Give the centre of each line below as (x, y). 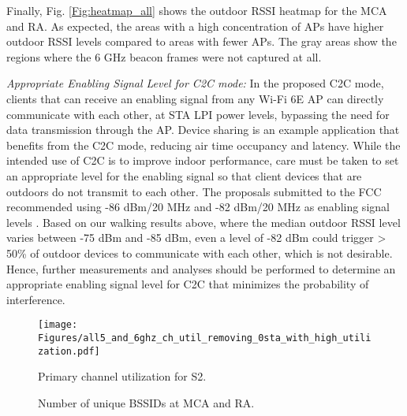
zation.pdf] (69, 351)
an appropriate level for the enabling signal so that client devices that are (184, 175)
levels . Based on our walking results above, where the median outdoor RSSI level (203, 222)
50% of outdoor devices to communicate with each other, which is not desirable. (200, 253)
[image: (58, 325)
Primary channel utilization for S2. (122, 376)
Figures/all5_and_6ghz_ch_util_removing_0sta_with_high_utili (205, 338)
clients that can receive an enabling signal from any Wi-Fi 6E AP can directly (195, 98)
